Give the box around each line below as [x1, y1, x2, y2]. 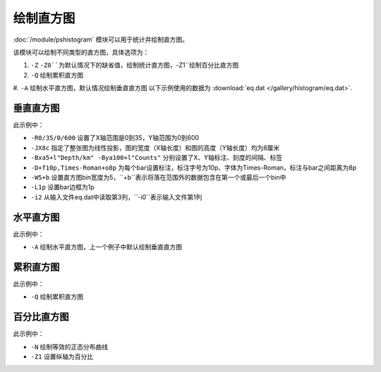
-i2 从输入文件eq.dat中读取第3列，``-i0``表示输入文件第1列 [30, 192, 202, 201]
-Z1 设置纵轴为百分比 [30, 352, 94, 361]
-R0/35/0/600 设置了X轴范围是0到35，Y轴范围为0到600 [30, 134, 200, 142]
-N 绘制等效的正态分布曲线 [30, 342, 109, 351]
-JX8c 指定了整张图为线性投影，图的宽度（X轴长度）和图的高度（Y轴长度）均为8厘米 [30, 143, 280, 151]
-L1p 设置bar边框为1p [30, 183, 95, 192]
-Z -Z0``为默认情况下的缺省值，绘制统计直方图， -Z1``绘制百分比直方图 [30, 61, 239, 70]
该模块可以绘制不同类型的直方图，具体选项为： [13, 48, 150, 56]
